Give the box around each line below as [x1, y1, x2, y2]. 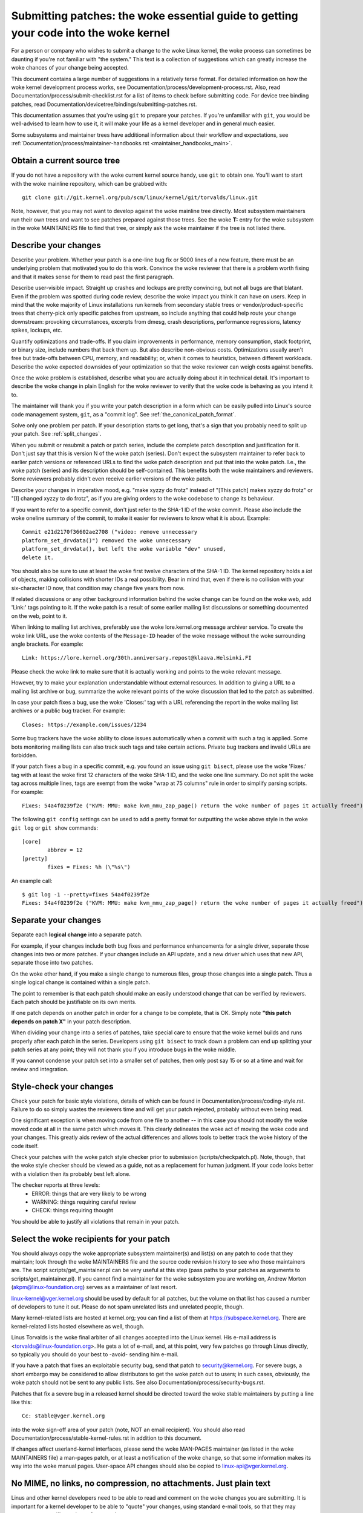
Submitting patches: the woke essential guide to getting [11, 9, 299, 22]
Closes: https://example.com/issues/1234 [22, 721, 146, 728]
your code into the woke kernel [11, 26, 170, 39]
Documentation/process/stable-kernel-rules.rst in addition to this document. [11, 1434, 202, 1442]
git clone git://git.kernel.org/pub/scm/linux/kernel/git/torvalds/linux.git [22, 194, 258, 201]
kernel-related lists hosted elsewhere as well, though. [11, 1322, 145, 1330]
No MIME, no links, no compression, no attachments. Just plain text [11, 1479, 271, 1489]
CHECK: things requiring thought [31, 1207, 114, 1214]
